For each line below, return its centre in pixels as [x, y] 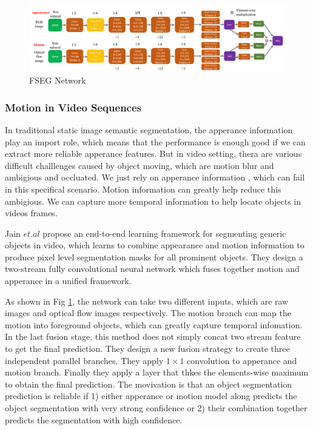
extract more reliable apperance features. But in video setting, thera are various [153, 154]
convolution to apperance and [242, 360]
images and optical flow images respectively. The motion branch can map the [148, 313]
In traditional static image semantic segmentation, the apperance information [149, 129]
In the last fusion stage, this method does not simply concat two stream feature [153, 336]
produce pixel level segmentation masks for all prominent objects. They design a [154, 256]
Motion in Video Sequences [73, 107]
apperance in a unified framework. [68, 281]
